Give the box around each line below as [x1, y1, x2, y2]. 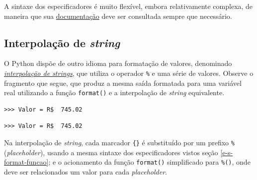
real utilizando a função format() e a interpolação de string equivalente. [4, 87, 225, 98]
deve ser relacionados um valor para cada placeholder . [4, 166, 167, 177]
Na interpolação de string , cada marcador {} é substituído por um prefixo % [4, 137, 235, 148]
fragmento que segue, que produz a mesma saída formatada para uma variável [4, 77, 242, 88]
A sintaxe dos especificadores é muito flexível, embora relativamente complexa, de [4, 1, 253, 11]
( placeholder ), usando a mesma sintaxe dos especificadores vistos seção [4, 147, 218, 157]
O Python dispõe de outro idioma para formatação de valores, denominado [4, 58, 232, 68]
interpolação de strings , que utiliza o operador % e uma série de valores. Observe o [4, 67, 254, 78]
